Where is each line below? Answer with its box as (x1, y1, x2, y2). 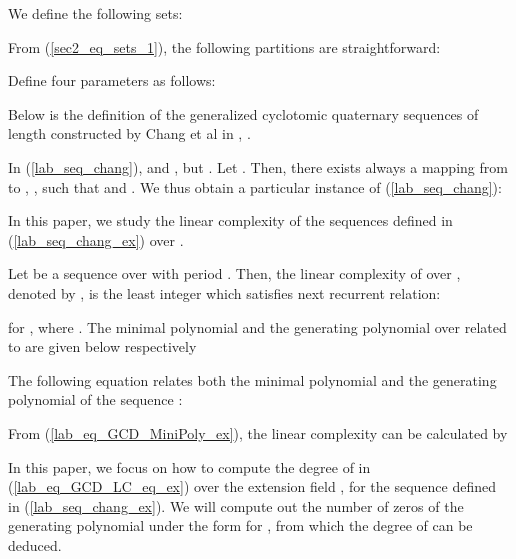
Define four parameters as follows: (8, 70, 216, 91)
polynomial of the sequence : (8, 389, 183, 410)
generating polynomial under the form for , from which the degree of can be (8, 515, 473, 536)
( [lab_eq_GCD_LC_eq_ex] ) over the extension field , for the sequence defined (8, 476, 496, 497)
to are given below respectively (8, 336, 197, 357)
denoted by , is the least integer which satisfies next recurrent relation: (8, 282, 441, 303)
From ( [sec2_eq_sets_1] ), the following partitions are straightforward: (8, 36, 441, 57)
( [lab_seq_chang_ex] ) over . (8, 229, 184, 250)
